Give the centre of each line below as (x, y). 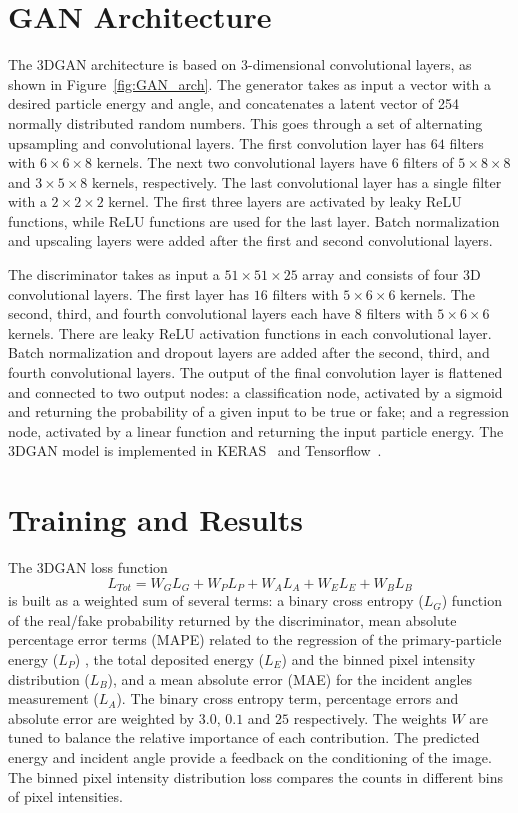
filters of (428, 162)
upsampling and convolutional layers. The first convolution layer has (217, 142)
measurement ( (53, 698)
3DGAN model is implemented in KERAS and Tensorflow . (195, 450)
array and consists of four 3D (391, 274)
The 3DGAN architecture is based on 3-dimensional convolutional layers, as (240, 64)
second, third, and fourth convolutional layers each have (179, 313)
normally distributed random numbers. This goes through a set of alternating (245, 122)
